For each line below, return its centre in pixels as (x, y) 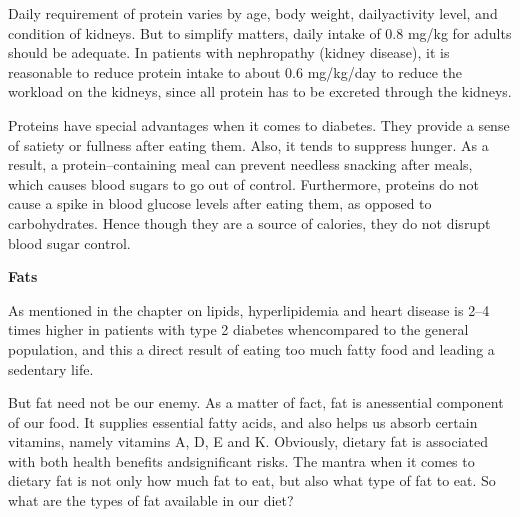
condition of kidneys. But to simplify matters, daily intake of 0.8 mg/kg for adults (260, 32)
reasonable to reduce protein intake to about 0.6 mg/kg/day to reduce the (235, 71)
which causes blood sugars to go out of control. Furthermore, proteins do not (244, 183)
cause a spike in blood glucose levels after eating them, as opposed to (220, 203)
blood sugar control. (69, 242)
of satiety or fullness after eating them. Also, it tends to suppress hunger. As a (248, 144)
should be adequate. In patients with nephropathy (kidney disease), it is (229, 52)
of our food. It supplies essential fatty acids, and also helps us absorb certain (243, 421)
